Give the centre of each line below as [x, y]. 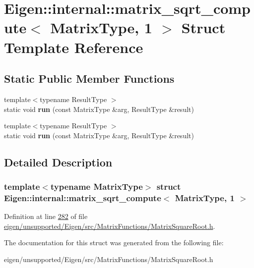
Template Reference [74, 47]
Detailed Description [58, 162]
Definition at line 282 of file [46, 216]
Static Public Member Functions [89, 79]
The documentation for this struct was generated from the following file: [114, 242]
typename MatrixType [96, 187]
